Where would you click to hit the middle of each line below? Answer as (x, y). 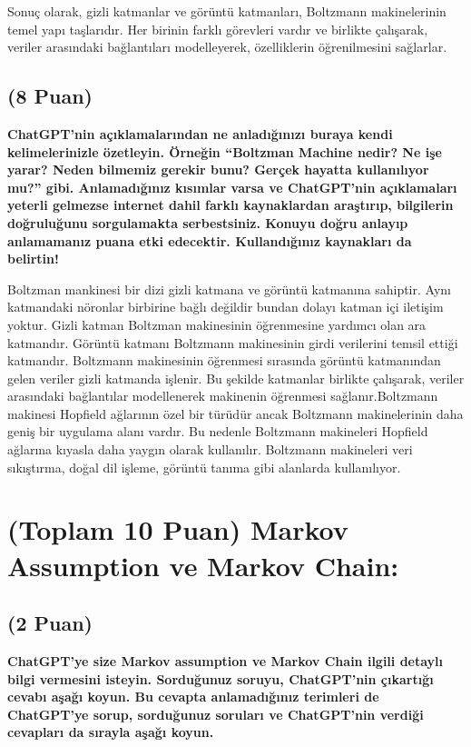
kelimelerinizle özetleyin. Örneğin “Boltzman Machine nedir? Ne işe (225, 151)
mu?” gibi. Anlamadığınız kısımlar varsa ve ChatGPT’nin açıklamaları (232, 187)
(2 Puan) (50, 623)
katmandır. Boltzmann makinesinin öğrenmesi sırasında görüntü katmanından (224, 360)
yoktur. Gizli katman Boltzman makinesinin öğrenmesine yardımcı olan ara (217, 324)
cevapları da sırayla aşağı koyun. (111, 732)
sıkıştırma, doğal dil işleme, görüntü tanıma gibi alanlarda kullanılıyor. (204, 467)
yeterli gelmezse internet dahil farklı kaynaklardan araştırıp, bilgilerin (231, 205)
